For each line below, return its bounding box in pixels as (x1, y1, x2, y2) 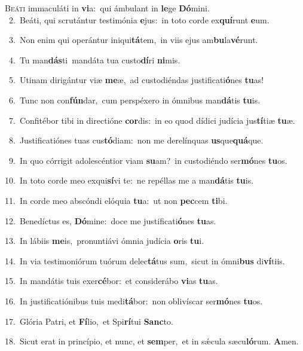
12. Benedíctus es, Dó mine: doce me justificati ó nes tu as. (5, 214, 216, 227)
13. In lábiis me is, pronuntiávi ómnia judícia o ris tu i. (5, 234, 204, 247)
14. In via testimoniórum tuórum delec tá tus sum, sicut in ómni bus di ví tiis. (5, 254, 285, 267)
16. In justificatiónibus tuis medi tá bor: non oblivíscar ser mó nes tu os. (5, 294, 263, 307)
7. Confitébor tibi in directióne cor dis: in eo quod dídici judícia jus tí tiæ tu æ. (8, 114, 295, 126)
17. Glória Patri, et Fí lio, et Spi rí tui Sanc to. (5, 315, 173, 327)
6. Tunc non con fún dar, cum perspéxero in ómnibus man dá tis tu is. (8, 93, 261, 106)
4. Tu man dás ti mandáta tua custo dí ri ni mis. (8, 53, 180, 66)
